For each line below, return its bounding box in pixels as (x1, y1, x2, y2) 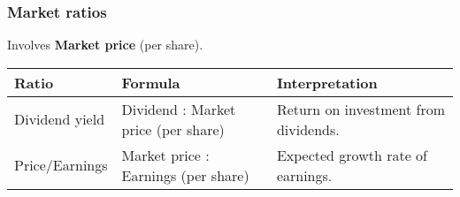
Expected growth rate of (276, 144, 427, 165)
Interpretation (276, 72, 378, 93)
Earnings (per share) (121, 164, 249, 186)
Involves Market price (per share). (7, 35, 203, 54)
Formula (121, 72, 180, 93)
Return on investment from (276, 98, 446, 119)
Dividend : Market (121, 98, 236, 119)
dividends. (276, 118, 340, 140)
